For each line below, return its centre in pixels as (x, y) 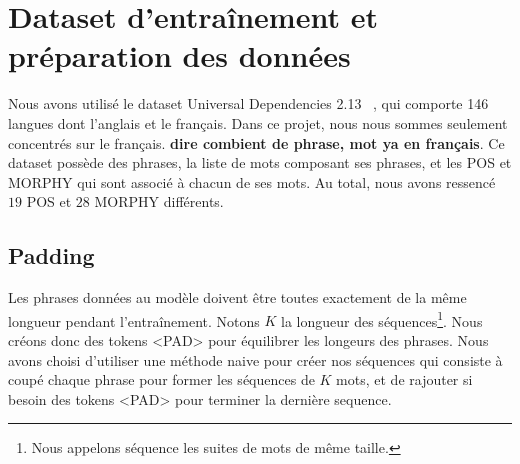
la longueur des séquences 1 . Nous (382, 319)
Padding (51, 255)
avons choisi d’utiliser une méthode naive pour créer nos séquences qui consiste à (255, 359)
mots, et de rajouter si (404, 379)
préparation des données (179, 55)
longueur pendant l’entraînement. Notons (134, 320)
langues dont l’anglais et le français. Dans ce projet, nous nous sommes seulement (258, 122)
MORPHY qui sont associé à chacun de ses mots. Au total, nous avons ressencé (252, 181)
